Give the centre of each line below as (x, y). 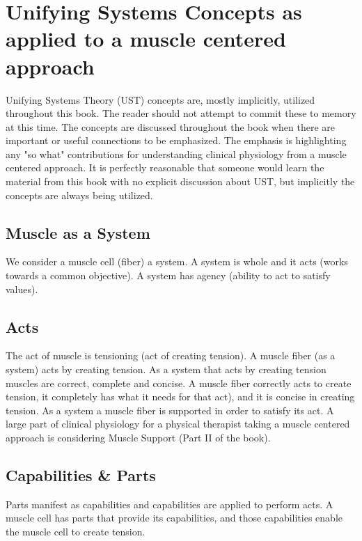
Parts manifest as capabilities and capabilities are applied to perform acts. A (170, 504)
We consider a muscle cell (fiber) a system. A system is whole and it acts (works (177, 261)
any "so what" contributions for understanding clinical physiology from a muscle (176, 154)
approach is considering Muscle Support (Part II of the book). (138, 437)
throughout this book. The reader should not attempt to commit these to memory (181, 113)
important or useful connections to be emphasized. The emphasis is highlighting (176, 140)
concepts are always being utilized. (79, 195)
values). (22, 289)
